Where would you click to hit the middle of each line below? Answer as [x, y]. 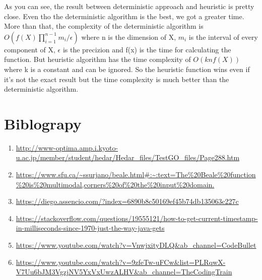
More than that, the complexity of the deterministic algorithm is [104, 26]
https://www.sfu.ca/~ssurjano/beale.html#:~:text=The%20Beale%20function [136, 174]
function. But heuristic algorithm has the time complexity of [97, 59]
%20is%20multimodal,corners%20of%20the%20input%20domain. [115, 184]
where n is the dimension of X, [129, 37]
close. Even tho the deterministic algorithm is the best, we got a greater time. [124, 16]
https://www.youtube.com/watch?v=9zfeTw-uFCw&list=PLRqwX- [121, 262]
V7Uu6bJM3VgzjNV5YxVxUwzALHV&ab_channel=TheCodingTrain [124, 272]
